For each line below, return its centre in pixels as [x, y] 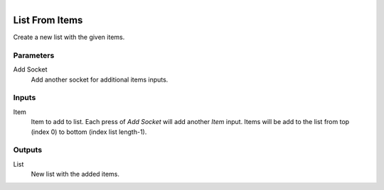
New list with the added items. [75, 174]
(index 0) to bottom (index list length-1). [89, 132]
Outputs [28, 150]
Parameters [34, 55]
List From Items [48, 20]
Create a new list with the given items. [69, 37]
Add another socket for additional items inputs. [100, 79]
